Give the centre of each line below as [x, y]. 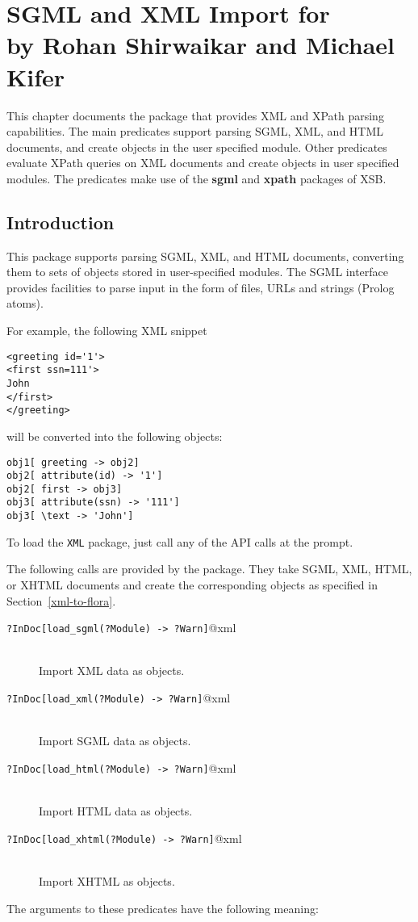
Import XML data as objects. [112, 671]
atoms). [25, 303]
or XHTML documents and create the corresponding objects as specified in [192, 585]
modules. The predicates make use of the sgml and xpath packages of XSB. [196, 178]
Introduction [61, 222]
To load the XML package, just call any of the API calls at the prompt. [180, 541]
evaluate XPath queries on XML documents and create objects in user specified [203, 163]
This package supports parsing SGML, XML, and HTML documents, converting [205, 256]
